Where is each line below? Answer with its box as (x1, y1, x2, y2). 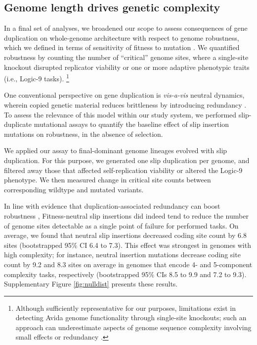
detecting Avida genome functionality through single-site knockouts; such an (15, 312, 247, 323)
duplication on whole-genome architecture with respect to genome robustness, (4, 32, 239, 43)
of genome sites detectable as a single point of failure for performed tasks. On (4, 220, 239, 230)
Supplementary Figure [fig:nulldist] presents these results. (4, 279, 178, 289)
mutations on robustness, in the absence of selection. (4, 128, 163, 139)
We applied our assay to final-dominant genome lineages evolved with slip (4, 145, 227, 156)
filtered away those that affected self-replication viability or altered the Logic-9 (4, 165, 243, 175)
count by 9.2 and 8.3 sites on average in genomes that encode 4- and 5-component (4, 259, 253, 269)
